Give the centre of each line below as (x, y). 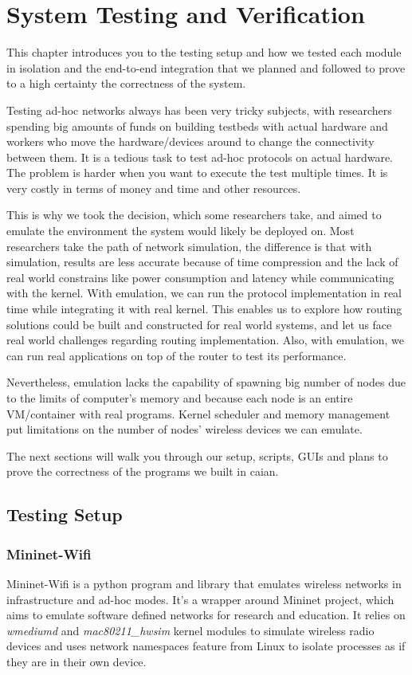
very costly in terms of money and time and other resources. (154, 188)
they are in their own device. (77, 661)
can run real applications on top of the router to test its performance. (177, 355)
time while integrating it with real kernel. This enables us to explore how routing (204, 309)
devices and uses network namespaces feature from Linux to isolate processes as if (206, 646)
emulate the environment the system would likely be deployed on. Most (180, 231)
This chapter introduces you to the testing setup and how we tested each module (204, 52)
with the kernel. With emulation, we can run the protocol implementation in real (204, 293)
